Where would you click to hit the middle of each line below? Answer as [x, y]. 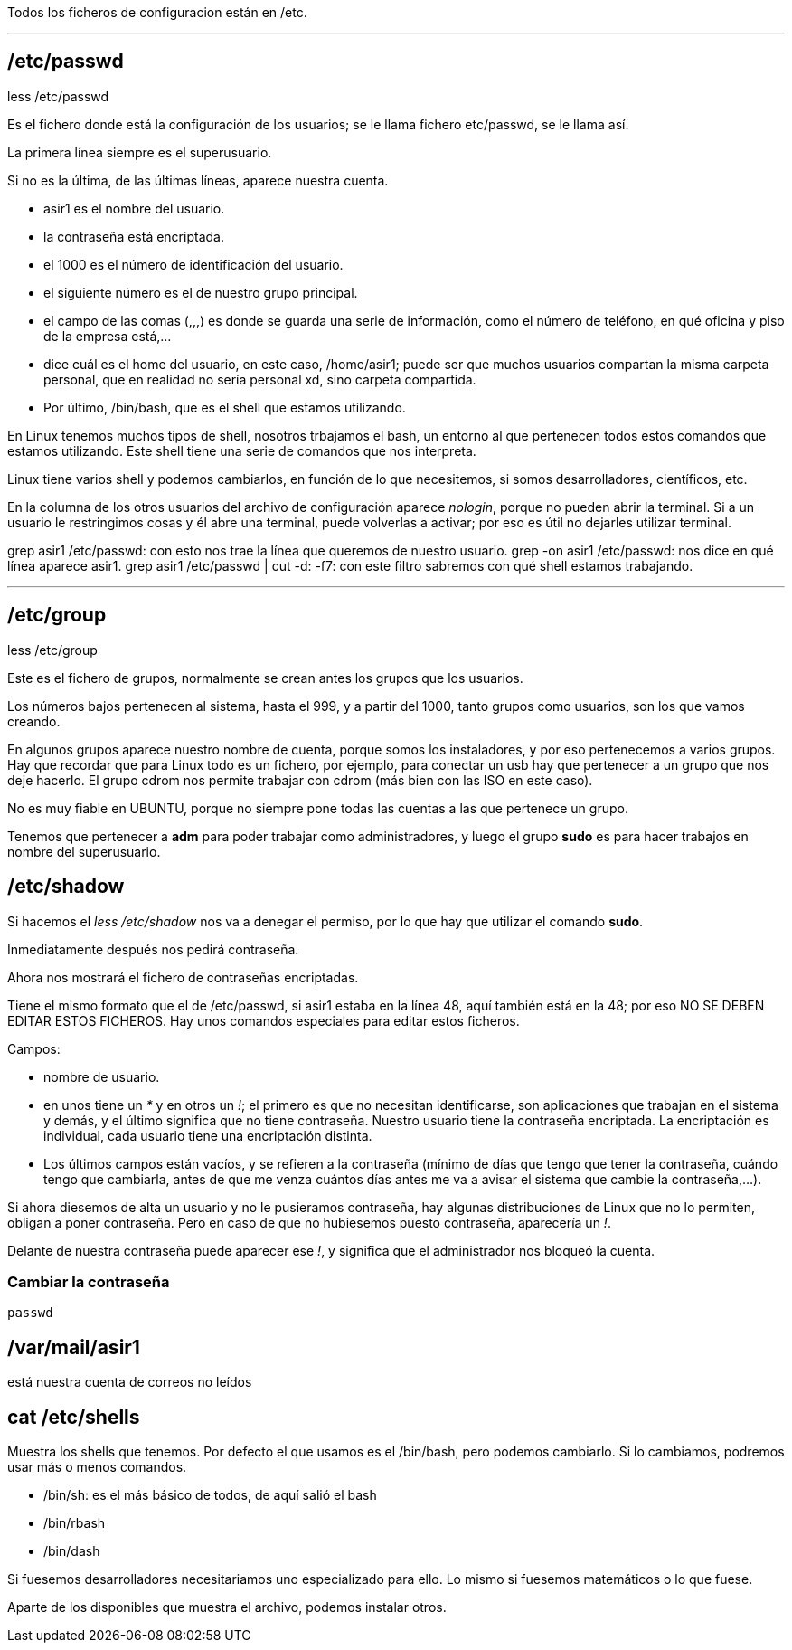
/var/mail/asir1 [74, 1347]
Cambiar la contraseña [89, 1281]
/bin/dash [72, 1550]
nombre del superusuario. [84, 851]
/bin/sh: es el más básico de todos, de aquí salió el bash [210, 1494]
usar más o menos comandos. [97, 1466]
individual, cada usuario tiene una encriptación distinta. [208, 1135]
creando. [34, 721]
